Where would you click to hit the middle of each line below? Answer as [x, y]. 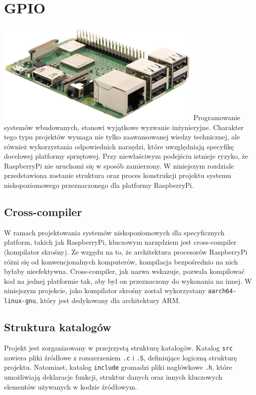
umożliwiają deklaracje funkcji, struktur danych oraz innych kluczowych [113, 376]
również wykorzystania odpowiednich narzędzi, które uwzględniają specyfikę [119, 146]
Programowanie [217, 117]
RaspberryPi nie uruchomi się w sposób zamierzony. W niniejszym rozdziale [119, 165]
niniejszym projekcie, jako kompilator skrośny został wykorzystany [105, 290]
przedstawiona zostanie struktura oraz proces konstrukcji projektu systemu [118, 175]
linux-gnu [20, 301]
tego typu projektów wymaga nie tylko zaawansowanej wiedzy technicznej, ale [122, 137]
